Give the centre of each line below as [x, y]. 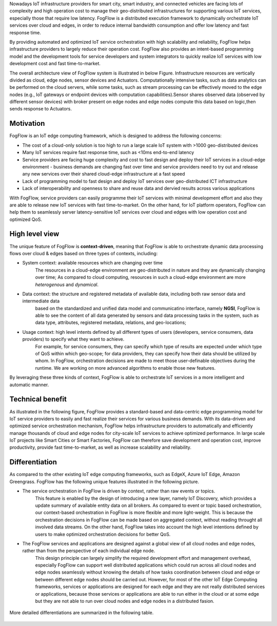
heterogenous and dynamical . [67, 284]
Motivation [27, 124]
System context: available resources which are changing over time [93, 263]
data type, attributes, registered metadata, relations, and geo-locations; [111, 323]
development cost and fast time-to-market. [55, 64]
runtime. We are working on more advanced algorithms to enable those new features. [125, 368]
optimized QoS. [26, 219]
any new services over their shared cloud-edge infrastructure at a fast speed [104, 174]
